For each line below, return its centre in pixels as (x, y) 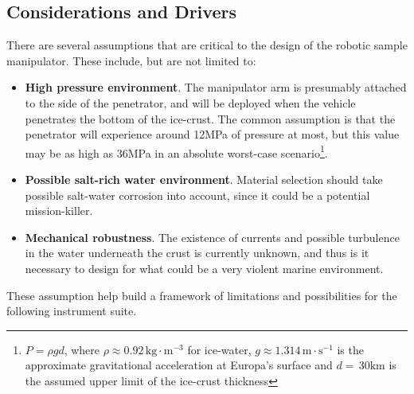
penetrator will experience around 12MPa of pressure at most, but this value (212, 134)
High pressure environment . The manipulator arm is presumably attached (216, 87)
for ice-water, (219, 349)
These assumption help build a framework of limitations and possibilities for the (202, 295)
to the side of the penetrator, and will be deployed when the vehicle (190, 102)
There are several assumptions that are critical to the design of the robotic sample (207, 45)
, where (82, 349)
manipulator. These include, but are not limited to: (131, 60)
